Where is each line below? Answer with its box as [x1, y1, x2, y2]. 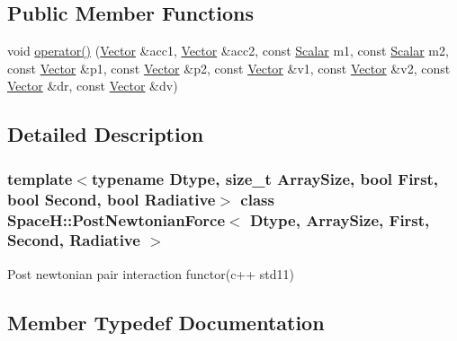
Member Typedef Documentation [7, 308, 325, 336]
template [7, 167, 73, 189]
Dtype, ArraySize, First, [249, 208, 430, 231]
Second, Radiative [7, 229, 140, 251]
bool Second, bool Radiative [7, 188, 216, 210]
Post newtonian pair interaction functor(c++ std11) [7, 264, 295, 283]
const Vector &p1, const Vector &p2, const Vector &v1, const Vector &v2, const [7, 58, 451, 77]
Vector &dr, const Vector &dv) [7, 76, 178, 95]
